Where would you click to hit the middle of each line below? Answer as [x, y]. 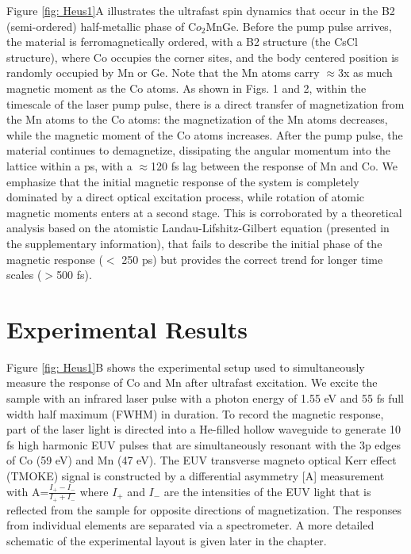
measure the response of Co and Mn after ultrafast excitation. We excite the [192, 382]
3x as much [365, 73]
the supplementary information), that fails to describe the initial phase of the [194, 243]
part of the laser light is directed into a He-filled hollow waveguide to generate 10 [204, 429]
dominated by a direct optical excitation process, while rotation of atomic [185, 197]
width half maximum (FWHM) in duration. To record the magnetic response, [195, 413]
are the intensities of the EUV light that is [267, 491]
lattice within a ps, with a [69, 165]
